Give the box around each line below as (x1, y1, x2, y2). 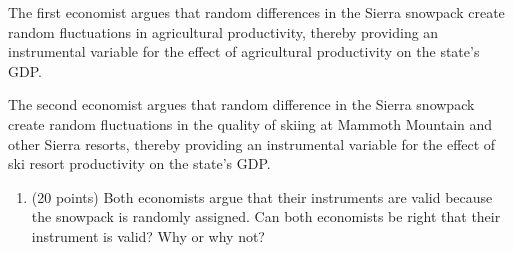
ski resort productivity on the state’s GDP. (8, 153, 271, 174)
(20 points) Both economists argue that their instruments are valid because (31, 186, 493, 207)
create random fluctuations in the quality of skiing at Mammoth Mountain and (8, 113, 493, 134)
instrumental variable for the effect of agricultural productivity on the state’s (8, 41, 480, 62)
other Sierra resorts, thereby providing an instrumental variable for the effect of (8, 133, 496, 154)
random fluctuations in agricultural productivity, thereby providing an (8, 21, 439, 42)
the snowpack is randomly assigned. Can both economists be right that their (31, 206, 501, 227)
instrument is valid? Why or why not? (31, 225, 265, 246)
